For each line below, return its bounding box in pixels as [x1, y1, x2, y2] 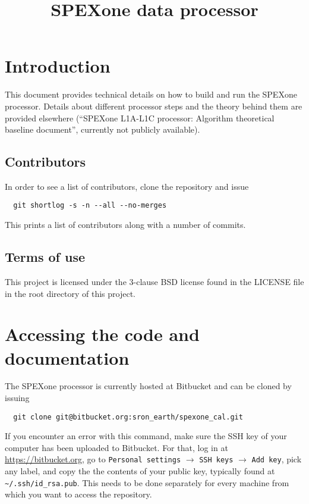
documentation [5, 345, 130, 370]
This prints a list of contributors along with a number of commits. [5, 218, 246, 231]
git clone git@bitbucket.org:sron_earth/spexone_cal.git [13, 412, 243, 421]
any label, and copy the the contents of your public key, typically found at [5, 465, 275, 477]
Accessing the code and [5, 322, 200, 346]
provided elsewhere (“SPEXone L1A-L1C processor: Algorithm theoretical [5, 111, 275, 124]
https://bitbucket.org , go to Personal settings [5, 453, 181, 465]
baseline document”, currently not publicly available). [5, 123, 200, 136]
